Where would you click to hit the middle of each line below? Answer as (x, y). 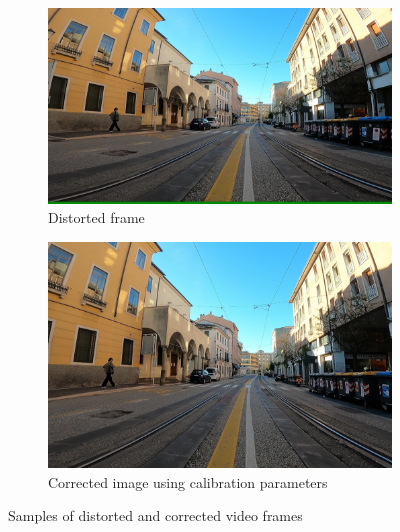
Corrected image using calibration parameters (188, 481)
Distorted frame (96, 217)
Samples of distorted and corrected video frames (155, 515)
